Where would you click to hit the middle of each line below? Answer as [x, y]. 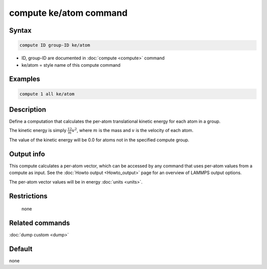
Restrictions [28, 196]
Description [28, 110]
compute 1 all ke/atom [47, 94]
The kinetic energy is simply [38, 131]
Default [21, 249]
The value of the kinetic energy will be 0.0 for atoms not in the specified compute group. [99, 140]
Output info [27, 154]
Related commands [40, 223]
